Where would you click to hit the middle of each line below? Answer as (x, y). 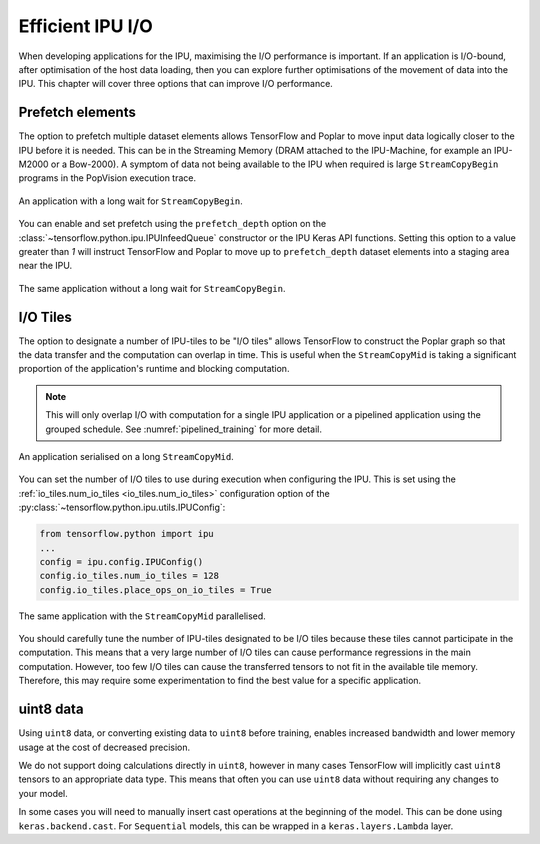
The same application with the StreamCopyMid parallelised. (142, 616)
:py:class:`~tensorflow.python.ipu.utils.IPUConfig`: (122, 507)
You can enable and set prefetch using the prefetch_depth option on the (172, 224)
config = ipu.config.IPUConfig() (121, 561)
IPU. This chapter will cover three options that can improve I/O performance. (176, 84)
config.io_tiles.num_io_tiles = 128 (129, 576)
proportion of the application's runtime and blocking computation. (154, 369)
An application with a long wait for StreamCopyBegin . (131, 201)
